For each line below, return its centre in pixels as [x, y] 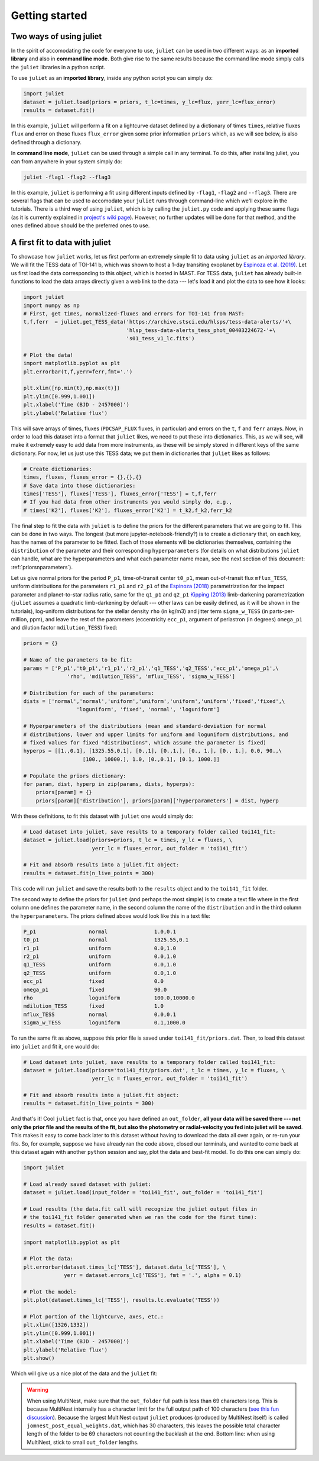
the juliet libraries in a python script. [58, 67]
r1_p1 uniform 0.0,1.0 [100, 948]
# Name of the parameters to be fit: [78, 660]
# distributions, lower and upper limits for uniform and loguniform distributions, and [156, 734]
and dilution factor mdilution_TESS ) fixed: [64, 628]
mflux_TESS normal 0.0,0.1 [100, 1014]
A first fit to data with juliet [61, 242]
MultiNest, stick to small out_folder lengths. [83, 1442]
